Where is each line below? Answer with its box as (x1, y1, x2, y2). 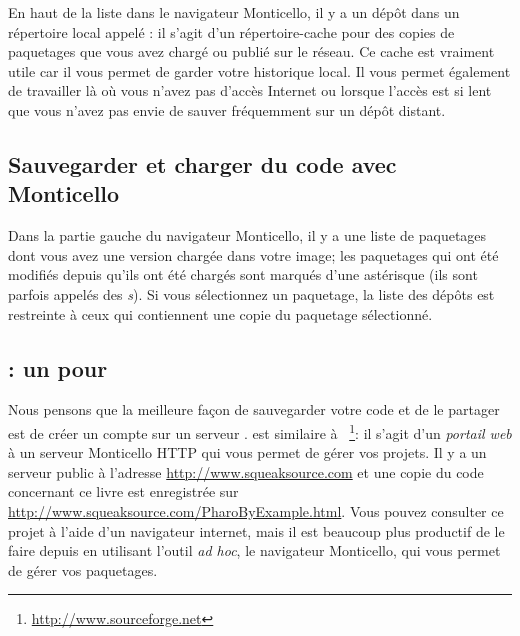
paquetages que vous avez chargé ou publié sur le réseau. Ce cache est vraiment (8, 41, 495, 62)
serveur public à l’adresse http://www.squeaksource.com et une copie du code (8, 461, 484, 482)
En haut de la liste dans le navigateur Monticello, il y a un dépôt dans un (8, 2, 460, 22)
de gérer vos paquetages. (8, 559, 158, 580)
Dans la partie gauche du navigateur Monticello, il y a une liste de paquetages (8, 225, 487, 246)
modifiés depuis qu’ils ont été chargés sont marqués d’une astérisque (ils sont (8, 264, 478, 285)
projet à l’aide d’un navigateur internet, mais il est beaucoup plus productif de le (8, 520, 505, 541)
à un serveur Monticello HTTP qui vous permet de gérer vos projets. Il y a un (8, 442, 487, 463)
